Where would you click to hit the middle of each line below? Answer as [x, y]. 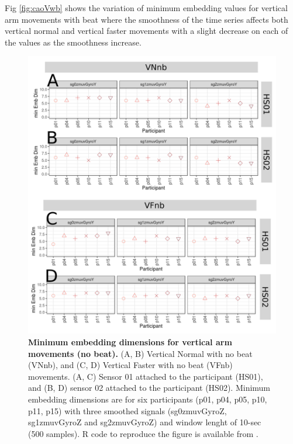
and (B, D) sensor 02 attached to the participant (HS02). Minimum [149, 388]
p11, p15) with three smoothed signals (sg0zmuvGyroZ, [127, 410]
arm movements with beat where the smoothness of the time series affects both [146, 19]
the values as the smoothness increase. [73, 42]
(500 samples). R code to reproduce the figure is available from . [143, 433]
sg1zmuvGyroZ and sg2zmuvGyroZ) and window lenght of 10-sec [145, 422]
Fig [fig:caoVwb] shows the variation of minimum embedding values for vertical [146, 8]
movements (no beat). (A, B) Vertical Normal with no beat [140, 353]
